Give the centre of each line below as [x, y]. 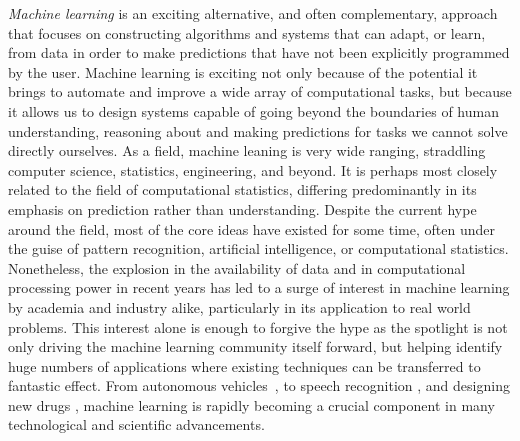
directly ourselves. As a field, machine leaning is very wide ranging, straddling [247, 150]
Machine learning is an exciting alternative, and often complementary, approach [253, 13]
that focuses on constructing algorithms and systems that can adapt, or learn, [247, 32]
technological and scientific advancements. [136, 424]
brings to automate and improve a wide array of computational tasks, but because [260, 91]
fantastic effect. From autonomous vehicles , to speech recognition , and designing [259, 385]
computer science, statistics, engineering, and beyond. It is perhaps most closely [253, 169]
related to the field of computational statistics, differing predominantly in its [242, 189]
